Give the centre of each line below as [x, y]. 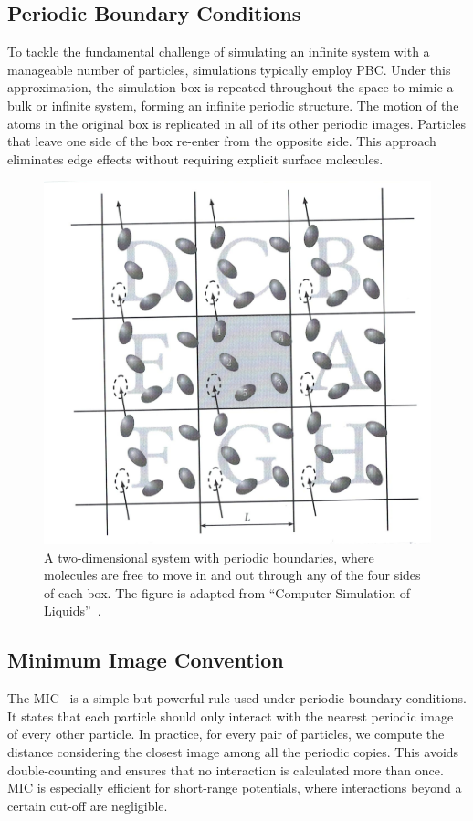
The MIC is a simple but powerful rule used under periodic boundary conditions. [237, 698]
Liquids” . [73, 610]
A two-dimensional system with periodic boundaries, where [209, 557]
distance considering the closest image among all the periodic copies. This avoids [233, 751]
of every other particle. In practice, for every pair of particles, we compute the [226, 734]
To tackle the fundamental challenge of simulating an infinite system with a [219, 52]
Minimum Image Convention [146, 660]
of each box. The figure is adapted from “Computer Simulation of [227, 592]
